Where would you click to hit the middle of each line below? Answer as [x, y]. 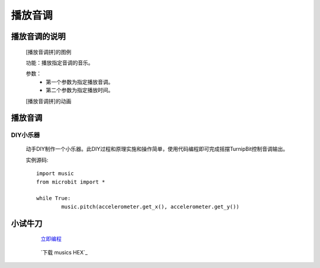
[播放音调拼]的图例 [49, 52]
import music [55, 174]
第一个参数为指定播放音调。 [80, 82]
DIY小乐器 [25, 135]
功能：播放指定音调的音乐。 [60, 63]
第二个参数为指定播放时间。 [80, 90]
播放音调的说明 [38, 36]
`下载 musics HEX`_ [64, 252]
